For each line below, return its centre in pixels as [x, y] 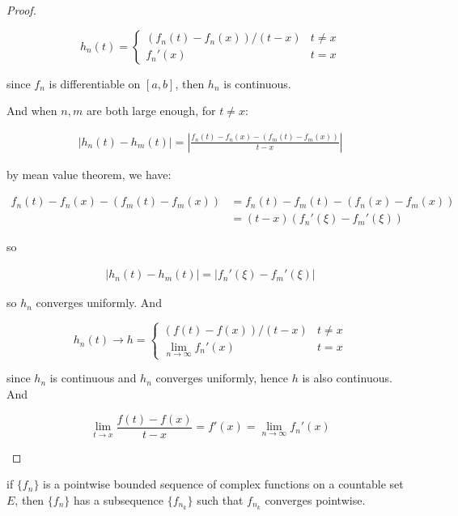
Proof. [21, 10]
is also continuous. [347, 378]
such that [220, 499]
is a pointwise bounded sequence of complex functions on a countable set [223, 484]
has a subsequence [119, 499]
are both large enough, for [151, 111]
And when [32, 111]
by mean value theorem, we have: [89, 174]
